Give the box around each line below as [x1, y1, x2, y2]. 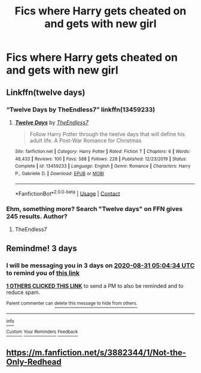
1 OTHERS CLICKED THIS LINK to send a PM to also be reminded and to [6, 282, 184, 290]
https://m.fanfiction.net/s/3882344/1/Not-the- [6, 347, 187, 357]
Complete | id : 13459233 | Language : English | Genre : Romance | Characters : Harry [14, 163, 191, 169]
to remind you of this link [6, 269, 80, 277]
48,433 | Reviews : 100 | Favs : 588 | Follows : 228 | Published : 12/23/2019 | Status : [14, 156, 187, 162]
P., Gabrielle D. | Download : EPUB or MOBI [14, 170, 105, 176]
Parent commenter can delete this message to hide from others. [6, 300, 138, 306]
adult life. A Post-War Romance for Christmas [29, 137, 142, 144]
